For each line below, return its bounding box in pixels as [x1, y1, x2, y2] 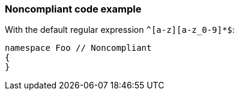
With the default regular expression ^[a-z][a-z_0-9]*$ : [5, 24, 235, 35]
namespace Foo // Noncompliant [5, 43, 152, 53]
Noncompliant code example [5, 3, 142, 15]
